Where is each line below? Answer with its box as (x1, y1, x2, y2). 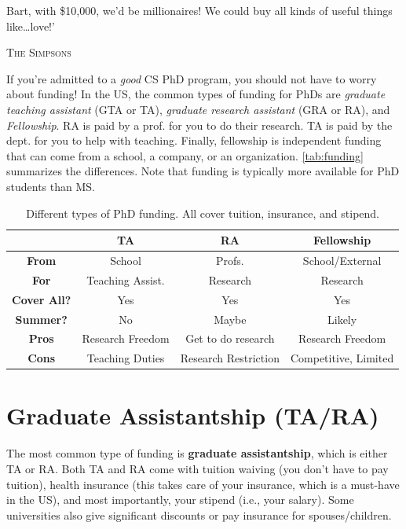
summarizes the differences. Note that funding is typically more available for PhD (6, 163, 400, 179)
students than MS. (6, 178, 95, 194)
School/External (302, 252, 382, 268)
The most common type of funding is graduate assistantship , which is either (6, 445, 388, 461)
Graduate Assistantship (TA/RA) (6, 399, 379, 432)
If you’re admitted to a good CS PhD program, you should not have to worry (6, 70, 377, 86)
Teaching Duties (86, 350, 165, 366)
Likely (327, 310, 357, 327)
